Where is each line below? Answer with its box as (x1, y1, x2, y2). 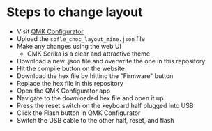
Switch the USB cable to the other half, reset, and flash (16, 116, 175, 124)
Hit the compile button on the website (16, 64, 125, 72)
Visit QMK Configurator (16, 27, 84, 36)
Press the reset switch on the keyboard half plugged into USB (16, 101, 194, 109)
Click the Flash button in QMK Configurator (16, 109, 141, 117)
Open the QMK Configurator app (16, 86, 111, 95)
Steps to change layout (6, 4, 143, 20)
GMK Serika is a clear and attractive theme (26, 49, 151, 58)
